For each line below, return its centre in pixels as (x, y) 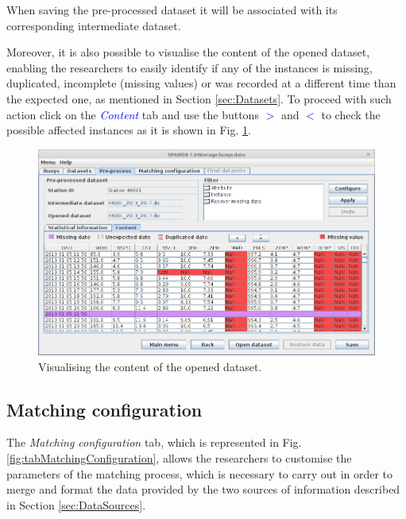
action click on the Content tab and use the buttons (133, 114)
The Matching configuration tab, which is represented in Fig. (154, 442)
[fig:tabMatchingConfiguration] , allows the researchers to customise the (179, 458)
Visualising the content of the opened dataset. (150, 366)
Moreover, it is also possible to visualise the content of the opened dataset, (188, 52)
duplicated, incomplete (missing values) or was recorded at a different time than (201, 83)
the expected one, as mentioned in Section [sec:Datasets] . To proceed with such (199, 98)
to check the (351, 114)
